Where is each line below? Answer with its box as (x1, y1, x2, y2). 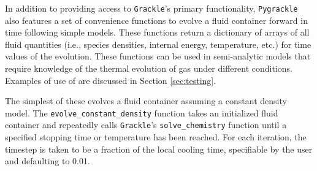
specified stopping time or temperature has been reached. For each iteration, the (5, 131, 307, 143)
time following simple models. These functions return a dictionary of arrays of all (5, 26, 310, 39)
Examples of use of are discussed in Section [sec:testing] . (5, 74, 216, 86)
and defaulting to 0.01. (5, 154, 90, 167)
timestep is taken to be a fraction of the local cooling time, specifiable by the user (5, 142, 313, 155)
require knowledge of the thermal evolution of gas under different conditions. (5, 62, 292, 75)
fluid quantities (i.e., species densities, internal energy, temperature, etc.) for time (5, 37, 311, 50)
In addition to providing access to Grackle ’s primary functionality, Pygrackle (5, 2, 298, 14)
